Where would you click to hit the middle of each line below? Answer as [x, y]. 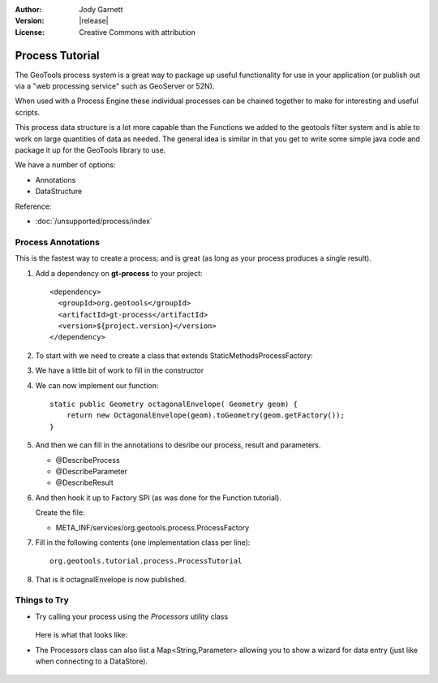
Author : [28, 9]
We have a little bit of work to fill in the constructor [120, 370]
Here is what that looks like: [82, 635]
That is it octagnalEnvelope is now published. [111, 579]
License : [30, 32]
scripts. [28, 112]
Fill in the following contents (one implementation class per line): [143, 542]
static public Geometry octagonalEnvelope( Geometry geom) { [174, 404]
